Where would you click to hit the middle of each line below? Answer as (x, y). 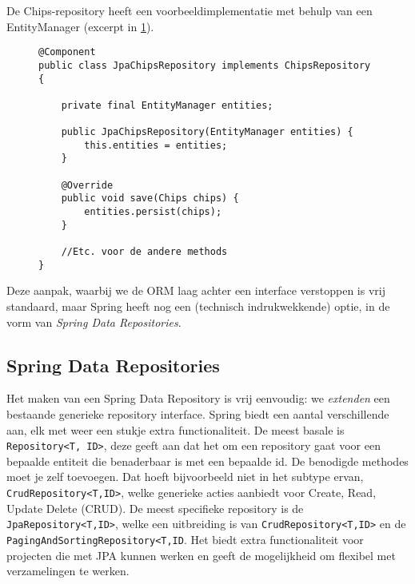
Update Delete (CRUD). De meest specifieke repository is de (155, 508)
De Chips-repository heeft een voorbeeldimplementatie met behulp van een (190, 10)
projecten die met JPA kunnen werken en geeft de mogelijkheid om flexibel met (201, 555)
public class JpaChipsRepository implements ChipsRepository (205, 65)
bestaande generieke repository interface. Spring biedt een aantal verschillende (198, 413)
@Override (87, 185)
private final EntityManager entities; (167, 105)
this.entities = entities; (156, 145)
